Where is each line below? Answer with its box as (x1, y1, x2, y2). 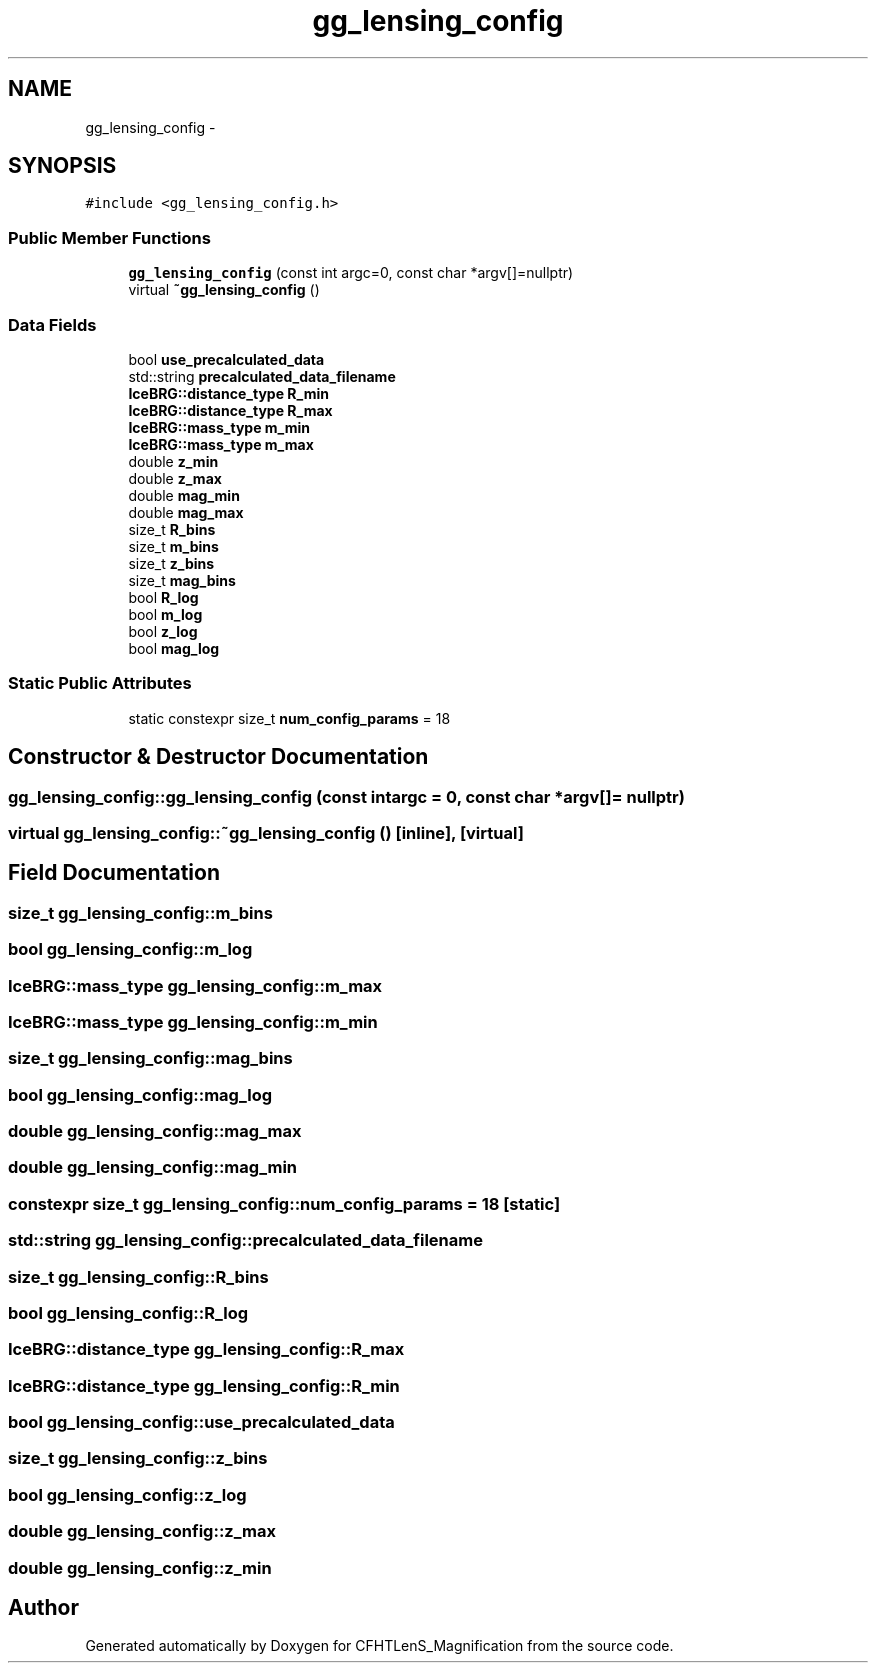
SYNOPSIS (8, 153, 117, 179)
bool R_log (128, 588, 199, 606)
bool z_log (128, 622, 198, 640)
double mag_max (128, 503, 244, 521)
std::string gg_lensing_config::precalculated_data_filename (8, 1230, 483, 1251)
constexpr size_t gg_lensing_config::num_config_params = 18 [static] (8, 1193, 561, 1214)
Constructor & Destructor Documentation (8, 744, 429, 770)
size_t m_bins (128, 537, 219, 555)
